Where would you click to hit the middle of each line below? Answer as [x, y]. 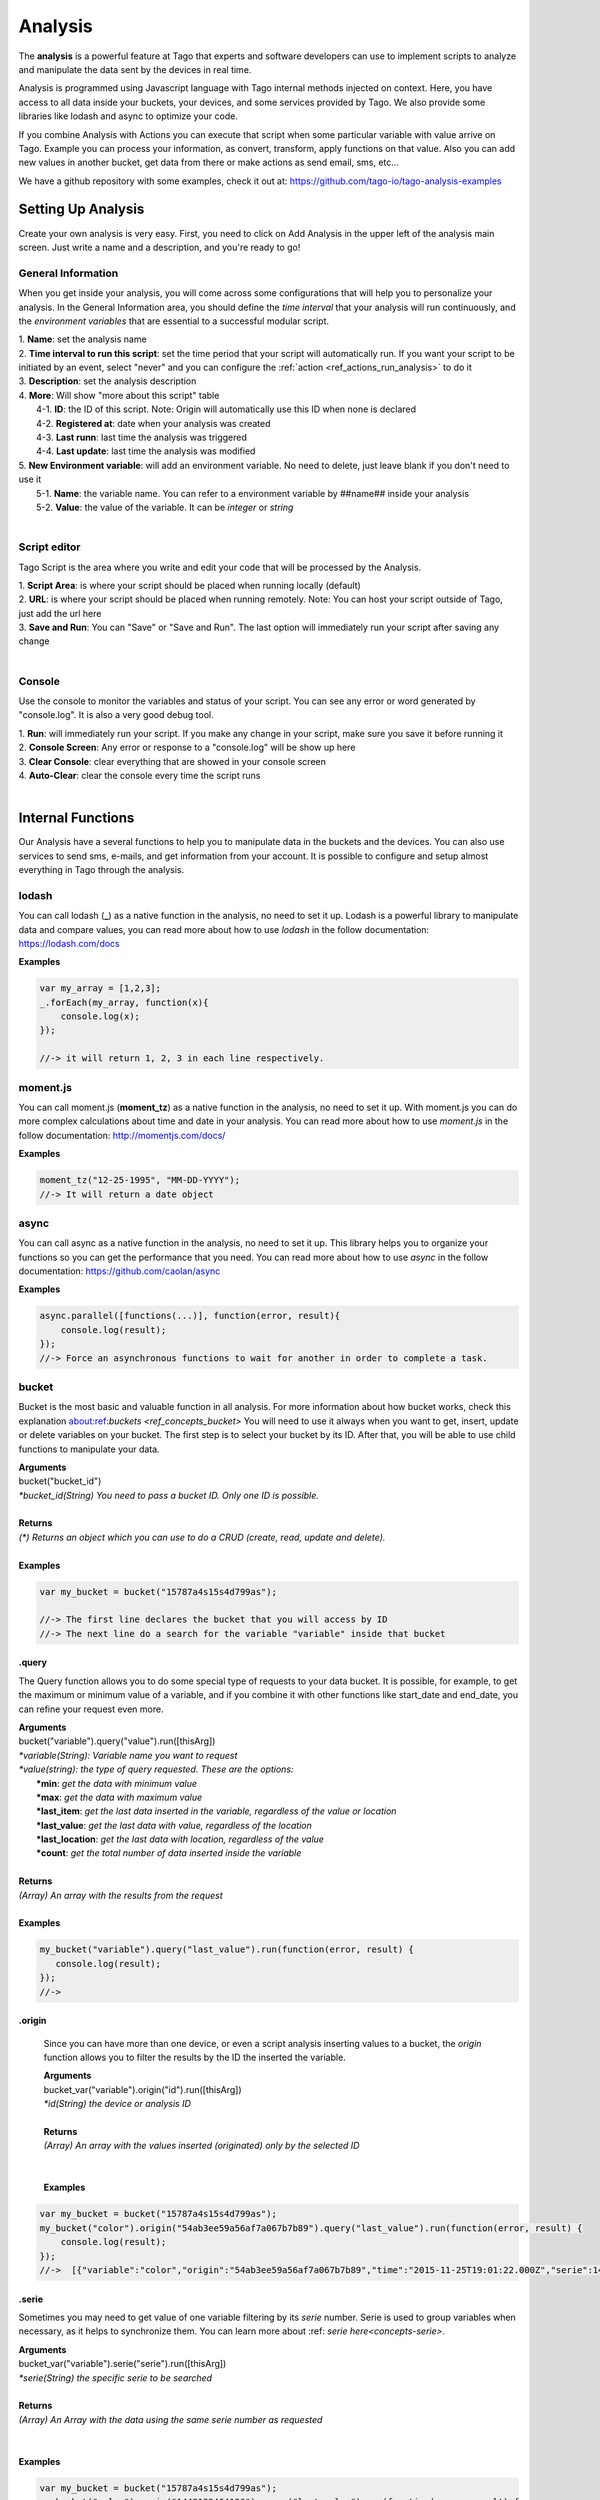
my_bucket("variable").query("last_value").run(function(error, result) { [227, 1949]
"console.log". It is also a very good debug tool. [116, 715]
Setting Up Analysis [81, 209]
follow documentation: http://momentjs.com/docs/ [122, 1135]
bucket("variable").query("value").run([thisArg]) [117, 1741]
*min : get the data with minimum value [116, 1783]
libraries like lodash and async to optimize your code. [128, 116]
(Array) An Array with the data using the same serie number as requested [170, 2419]
